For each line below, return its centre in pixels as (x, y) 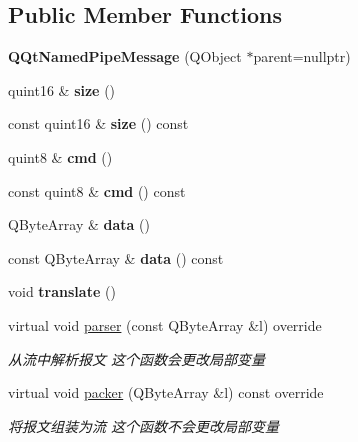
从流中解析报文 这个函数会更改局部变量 (137, 358)
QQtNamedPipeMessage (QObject (125, 56)
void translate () (62, 291)
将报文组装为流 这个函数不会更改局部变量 (144, 425)
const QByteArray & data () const (116, 257)
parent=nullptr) (302, 56)
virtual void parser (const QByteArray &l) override (165, 324)
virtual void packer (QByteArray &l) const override (166, 392)
